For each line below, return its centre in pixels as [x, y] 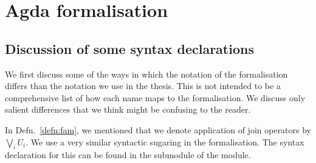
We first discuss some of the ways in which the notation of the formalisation [146, 74]
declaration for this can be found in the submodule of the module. [128, 155]
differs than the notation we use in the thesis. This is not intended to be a [143, 86]
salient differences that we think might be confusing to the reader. [128, 109]
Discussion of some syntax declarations [129, 48]
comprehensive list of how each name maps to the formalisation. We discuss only [155, 97]
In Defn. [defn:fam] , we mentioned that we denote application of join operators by [158, 129]
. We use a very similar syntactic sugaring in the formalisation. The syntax [165, 141]
